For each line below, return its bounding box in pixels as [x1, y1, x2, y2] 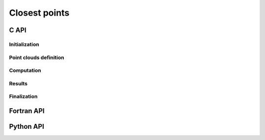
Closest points [9, 7, 70, 18]
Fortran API [9, 107, 45, 115]
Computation [9, 67, 41, 74]
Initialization [9, 41, 39, 47]
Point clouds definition [9, 54, 65, 61]
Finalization [9, 93, 38, 100]
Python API [9, 122, 44, 131]
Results [9, 80, 28, 87]
